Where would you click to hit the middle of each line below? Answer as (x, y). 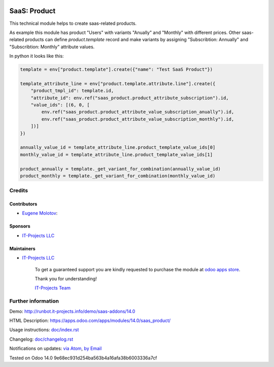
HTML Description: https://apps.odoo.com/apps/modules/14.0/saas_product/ (90, 320)
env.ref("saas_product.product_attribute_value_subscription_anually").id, (138, 112)
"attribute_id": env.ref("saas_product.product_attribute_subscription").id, (130, 98)
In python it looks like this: (37, 56)
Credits (19, 191)
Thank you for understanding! (66, 279)
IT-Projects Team (53, 288)
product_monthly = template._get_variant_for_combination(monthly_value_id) (118, 176)
